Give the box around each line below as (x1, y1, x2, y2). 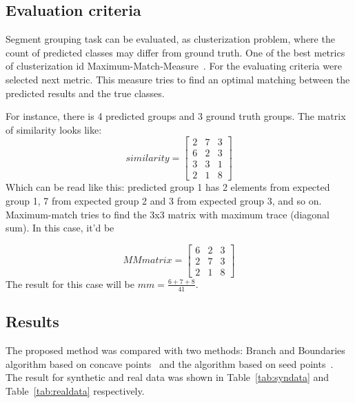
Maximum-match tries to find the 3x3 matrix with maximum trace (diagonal (6, 207, 329, 221)
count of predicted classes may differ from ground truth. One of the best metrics (6, 45, 345, 59)
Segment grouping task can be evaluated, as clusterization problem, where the (6, 32, 335, 46)
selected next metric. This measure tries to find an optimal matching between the (6, 72, 350, 86)
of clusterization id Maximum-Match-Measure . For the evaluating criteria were (6, 59, 342, 73)
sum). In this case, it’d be (6, 220, 114, 235)
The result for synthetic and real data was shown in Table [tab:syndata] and (6, 370, 329, 384)
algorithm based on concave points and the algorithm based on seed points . (6, 356, 334, 371)
